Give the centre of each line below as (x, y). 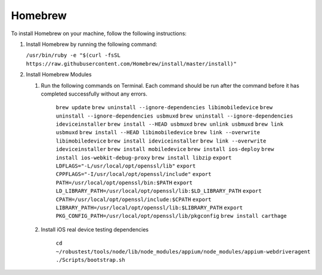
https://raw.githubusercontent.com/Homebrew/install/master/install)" (131, 64)
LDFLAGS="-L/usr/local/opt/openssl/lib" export (126, 166)
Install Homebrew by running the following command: (92, 44)
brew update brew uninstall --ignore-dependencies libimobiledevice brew (164, 108)
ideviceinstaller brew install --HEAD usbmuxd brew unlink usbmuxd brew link (170, 124)
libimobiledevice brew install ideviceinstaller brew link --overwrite (161, 141)
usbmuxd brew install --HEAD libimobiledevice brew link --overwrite (158, 132)
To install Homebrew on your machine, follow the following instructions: (99, 33)
